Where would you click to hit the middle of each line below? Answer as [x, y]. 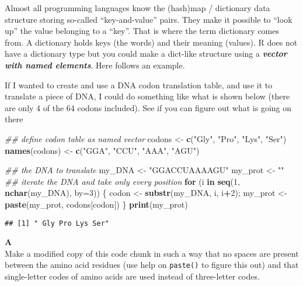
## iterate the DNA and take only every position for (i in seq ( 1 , [122, 181]
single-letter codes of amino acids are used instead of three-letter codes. [132, 276]
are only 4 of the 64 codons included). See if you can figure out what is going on [148, 107]
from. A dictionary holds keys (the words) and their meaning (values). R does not [151, 42]
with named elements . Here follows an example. [95, 65]
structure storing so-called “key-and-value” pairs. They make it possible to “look [149, 19]
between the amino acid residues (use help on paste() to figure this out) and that [152, 265]
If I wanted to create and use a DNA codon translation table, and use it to [139, 85]
